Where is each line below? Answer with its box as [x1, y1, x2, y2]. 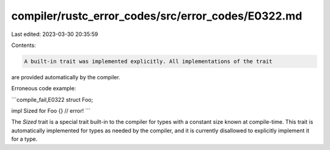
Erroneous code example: [11, 85, 76, 92]
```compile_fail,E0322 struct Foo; [11, 96, 94, 103]
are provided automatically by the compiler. [11, 73, 120, 80]
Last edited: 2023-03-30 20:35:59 [11, 30, 98, 38]
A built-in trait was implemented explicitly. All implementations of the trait [24, 58, 273, 65]
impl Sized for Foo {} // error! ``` [11, 107, 91, 115]
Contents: [11, 41, 36, 49]
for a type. [11, 135, 38, 143]
